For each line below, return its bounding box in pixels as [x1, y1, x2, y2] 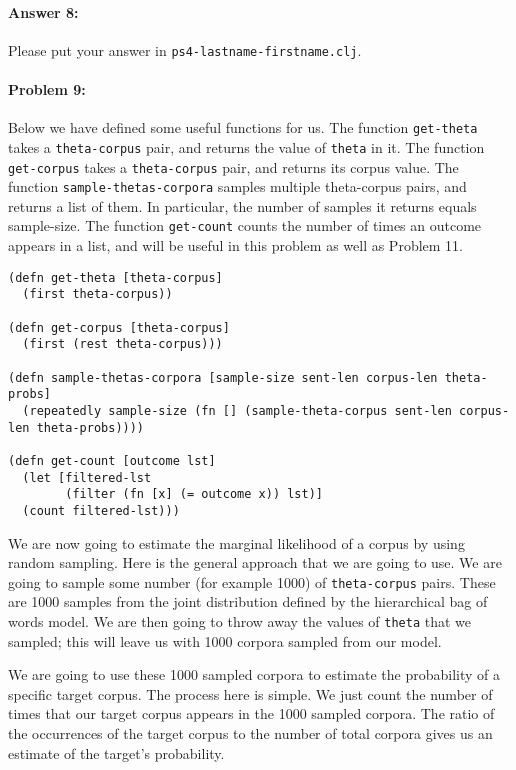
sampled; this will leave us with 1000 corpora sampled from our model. [8, 630, 442, 651]
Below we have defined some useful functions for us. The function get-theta [8, 117, 478, 138]
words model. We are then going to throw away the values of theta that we [8, 611, 472, 631]
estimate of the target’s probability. [8, 742, 225, 763]
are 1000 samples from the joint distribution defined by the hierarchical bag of [8, 591, 488, 612]
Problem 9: [8, 79, 86, 100]
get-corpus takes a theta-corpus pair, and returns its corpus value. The [8, 156, 459, 177]
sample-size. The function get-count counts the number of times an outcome [8, 215, 482, 236]
